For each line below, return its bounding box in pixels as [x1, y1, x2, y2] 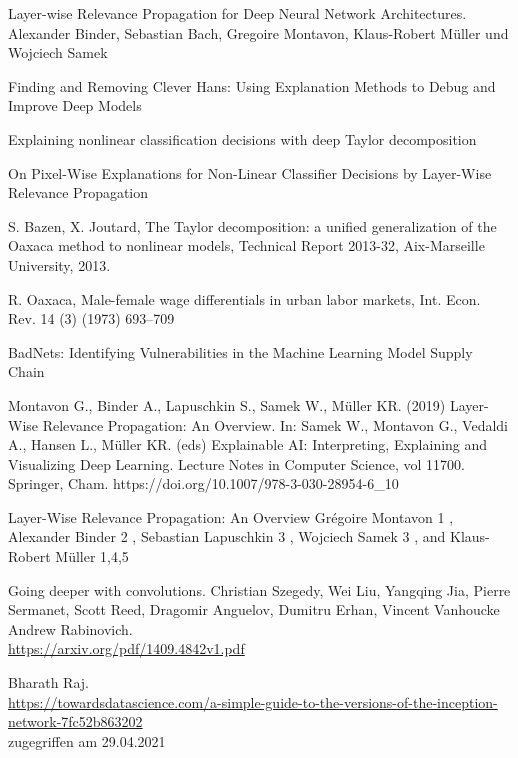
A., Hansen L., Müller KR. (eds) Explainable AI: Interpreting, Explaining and [8, 434, 488, 455]
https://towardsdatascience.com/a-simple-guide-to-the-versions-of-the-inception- [8, 691, 498, 712]
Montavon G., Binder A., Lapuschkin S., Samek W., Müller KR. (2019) [8, 394, 446, 415]
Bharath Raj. [8, 672, 89, 693]
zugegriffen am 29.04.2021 [8, 730, 166, 751]
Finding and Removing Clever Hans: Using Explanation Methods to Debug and [8, 75, 496, 96]
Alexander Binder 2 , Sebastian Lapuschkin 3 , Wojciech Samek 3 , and [8, 526, 446, 547]
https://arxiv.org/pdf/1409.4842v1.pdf [8, 638, 245, 659]
